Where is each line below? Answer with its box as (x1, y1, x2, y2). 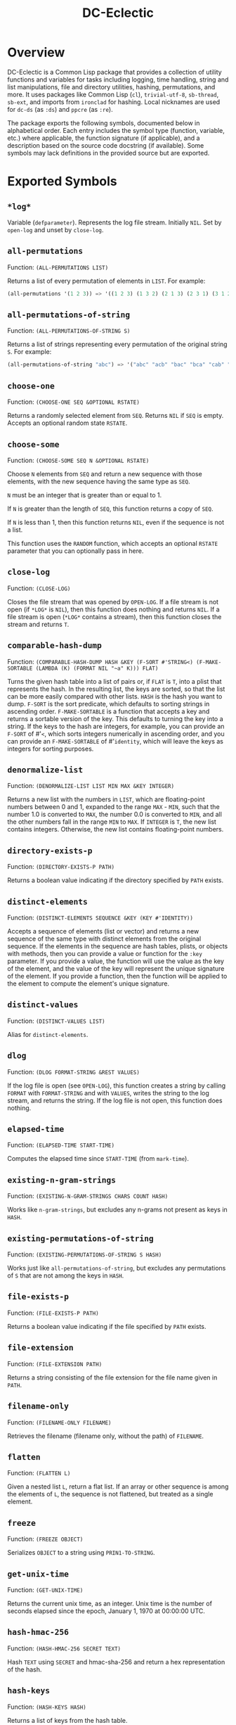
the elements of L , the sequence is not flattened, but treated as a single (7, 1490, 214, 1498)
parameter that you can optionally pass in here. (7, 547, 144, 555)
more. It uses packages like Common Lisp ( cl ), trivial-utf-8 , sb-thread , (7, 90, 219, 98)
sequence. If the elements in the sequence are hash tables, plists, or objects (7, 942, 228, 950)
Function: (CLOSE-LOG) (7, 584, 71, 592)
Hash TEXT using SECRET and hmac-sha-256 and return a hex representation (7, 1657, 225, 1666)
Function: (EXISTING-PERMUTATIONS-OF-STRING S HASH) (7, 1250, 162, 1259)
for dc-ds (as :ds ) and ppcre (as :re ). (7, 105, 114, 113)
